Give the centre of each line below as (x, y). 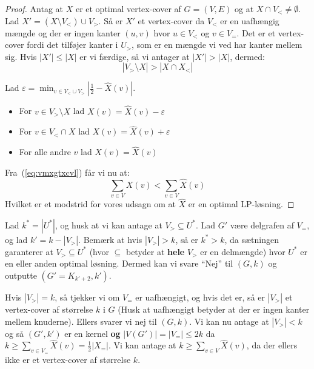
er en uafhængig (250, 20)
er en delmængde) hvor (243, 251)
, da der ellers (272, 345)
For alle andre (45, 152)
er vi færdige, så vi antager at (135, 56)
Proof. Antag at (34, 8)
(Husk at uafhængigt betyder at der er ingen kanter (214, 309)
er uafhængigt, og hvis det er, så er (200, 297)
